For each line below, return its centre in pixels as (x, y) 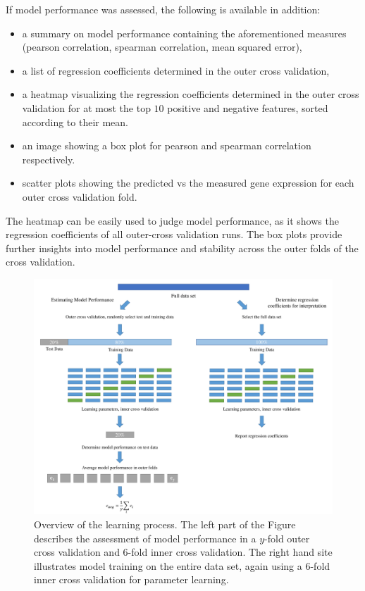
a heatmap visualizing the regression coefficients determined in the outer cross (191, 94)
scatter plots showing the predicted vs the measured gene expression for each (188, 183)
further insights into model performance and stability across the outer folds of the (182, 248)
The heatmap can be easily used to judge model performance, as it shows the (172, 220)
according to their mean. (75, 122)
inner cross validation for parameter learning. (131, 579)
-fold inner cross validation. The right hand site (230, 552)
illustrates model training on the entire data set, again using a (168, 565)
